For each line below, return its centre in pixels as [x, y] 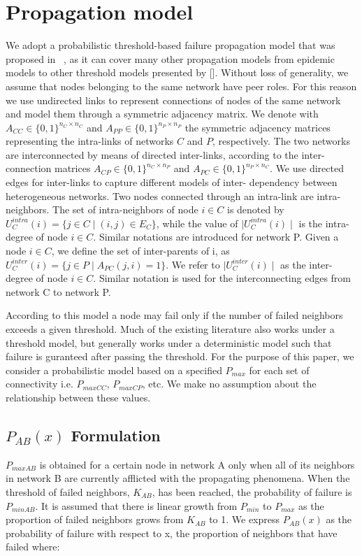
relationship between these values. [78, 397]
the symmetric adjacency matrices [258, 127]
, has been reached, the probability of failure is [252, 491]
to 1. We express [245, 519]
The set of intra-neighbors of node [125, 209]
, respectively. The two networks [281, 141]
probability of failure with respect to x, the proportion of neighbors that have [172, 533]
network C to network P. [58, 291]
